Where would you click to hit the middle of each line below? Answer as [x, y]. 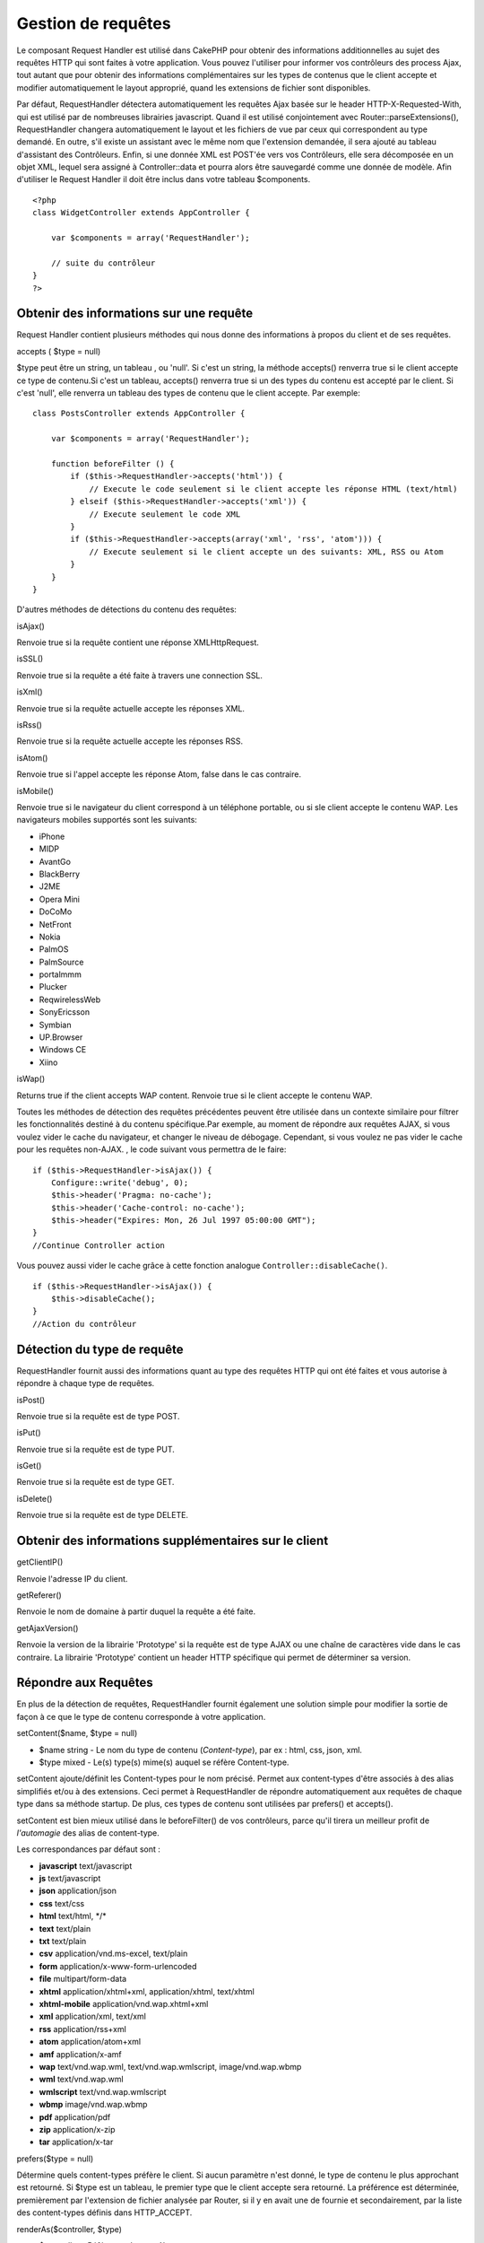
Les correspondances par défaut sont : [89, 1849]
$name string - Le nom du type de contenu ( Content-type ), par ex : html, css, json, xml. [201, 1750]
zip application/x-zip [77, 2129]
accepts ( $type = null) [59, 351]
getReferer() [39, 1595]
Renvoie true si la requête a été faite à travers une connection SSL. [140, 675]
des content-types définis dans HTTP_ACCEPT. [104, 2212]
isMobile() [35, 790]
